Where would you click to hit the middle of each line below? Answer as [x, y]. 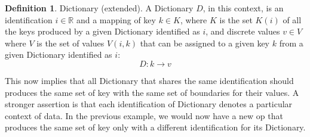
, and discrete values [243, 31]
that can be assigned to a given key [205, 43]
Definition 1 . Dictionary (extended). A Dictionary [99, 8]
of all [292, 19]
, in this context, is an [243, 8]
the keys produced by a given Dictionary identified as [102, 31]
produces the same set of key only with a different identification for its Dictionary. [155, 127]
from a [291, 43]
